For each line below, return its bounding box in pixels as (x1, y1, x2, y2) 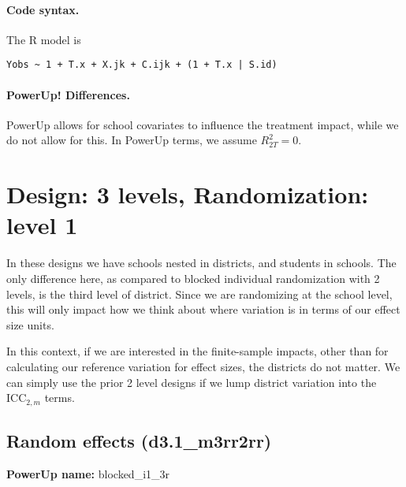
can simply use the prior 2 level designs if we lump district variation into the (6, 374, 377, 390)
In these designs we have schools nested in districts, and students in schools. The (6, 255, 397, 271)
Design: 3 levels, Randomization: (6, 178, 369, 210)
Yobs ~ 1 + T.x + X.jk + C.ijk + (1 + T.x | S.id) (6, 59, 277, 71)
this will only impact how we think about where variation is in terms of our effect (6, 301, 400, 318)
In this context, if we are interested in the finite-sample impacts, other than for (6, 343, 389, 359)
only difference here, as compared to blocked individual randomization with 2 (6, 270, 380, 286)
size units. (6, 316, 54, 333)
